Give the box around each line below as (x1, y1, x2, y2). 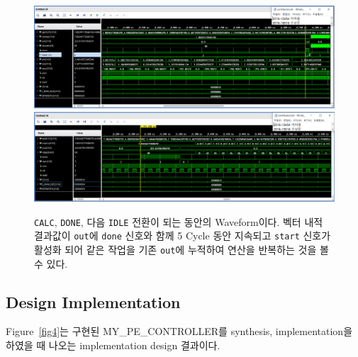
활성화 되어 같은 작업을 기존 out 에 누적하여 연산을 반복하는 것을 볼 (34, 242, 329, 256)
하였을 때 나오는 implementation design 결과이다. (6, 337, 220, 352)
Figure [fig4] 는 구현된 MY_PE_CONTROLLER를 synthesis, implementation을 (6, 324, 353, 339)
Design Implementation (6, 290, 181, 312)
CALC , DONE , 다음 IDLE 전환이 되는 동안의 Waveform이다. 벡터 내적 (34, 214, 323, 229)
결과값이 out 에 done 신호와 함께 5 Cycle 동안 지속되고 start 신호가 (34, 228, 331, 243)
